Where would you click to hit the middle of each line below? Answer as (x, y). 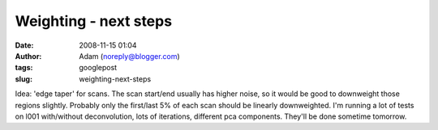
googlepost (98, 68)
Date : (24, 45)
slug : (24, 79)
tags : (24, 68)
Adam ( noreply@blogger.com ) (129, 56)
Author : (28, 56)
